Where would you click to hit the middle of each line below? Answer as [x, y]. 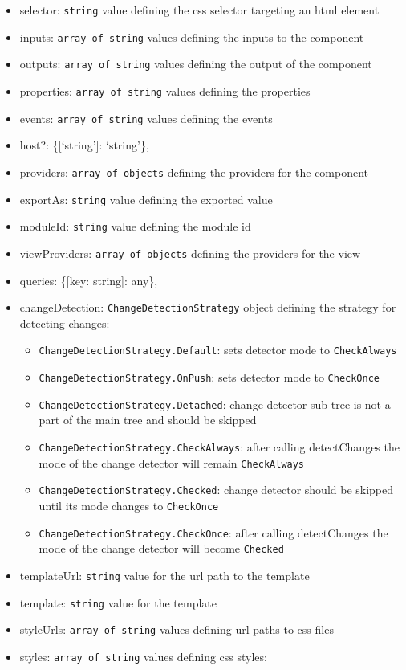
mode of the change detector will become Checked [161, 548]
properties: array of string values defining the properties [165, 90]
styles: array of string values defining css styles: [143, 656]
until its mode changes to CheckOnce [129, 505]
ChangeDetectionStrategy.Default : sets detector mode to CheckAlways [218, 350]
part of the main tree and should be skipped [148, 420]
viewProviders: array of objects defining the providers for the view [190, 253]
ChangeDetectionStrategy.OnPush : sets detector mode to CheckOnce [209, 377]
